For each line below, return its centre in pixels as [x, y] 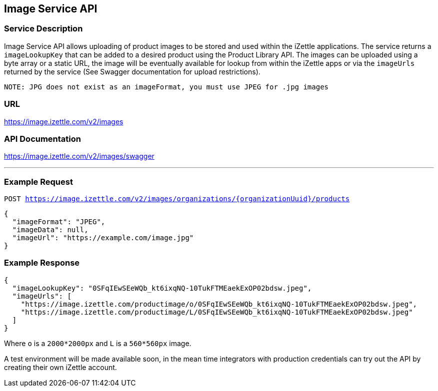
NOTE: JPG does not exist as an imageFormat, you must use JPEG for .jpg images [166, 87]
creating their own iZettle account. [60, 367]
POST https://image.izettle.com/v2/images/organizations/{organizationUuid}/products [177, 199]
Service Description [43, 29]
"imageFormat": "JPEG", [59, 222]
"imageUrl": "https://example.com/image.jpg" [103, 238]
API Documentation [43, 139]
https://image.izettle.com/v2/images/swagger [79, 156]
